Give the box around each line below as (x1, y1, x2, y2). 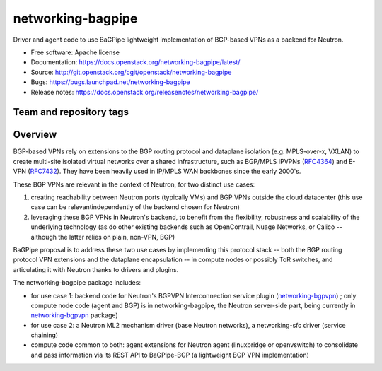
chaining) (30, 331, 59, 339)
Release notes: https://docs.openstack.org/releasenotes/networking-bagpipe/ (30, 88, 259, 96)
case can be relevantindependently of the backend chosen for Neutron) (30, 203, 241, 211)
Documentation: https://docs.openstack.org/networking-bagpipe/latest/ (30, 58, 241, 66)
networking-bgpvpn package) (30, 311, 118, 319)
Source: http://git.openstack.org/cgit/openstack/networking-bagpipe (30, 68, 232, 76)
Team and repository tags (13, 106, 129, 118)
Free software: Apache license (30, 48, 120, 57)
